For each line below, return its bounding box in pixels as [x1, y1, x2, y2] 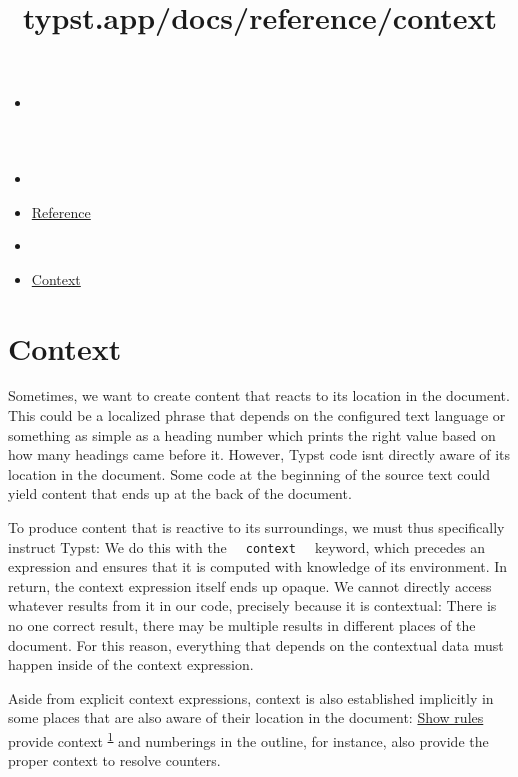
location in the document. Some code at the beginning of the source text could [8, 463, 490, 484]
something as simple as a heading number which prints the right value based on [8, 424, 496, 445]
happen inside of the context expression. [8, 654, 254, 675]
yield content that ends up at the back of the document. [8, 483, 352, 504]
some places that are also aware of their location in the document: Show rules [8, 707, 484, 728]
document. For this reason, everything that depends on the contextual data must [8, 634, 504, 655]
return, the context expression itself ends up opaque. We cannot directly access [8, 575, 492, 596]
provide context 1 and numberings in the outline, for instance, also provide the [8, 728, 489, 751]
